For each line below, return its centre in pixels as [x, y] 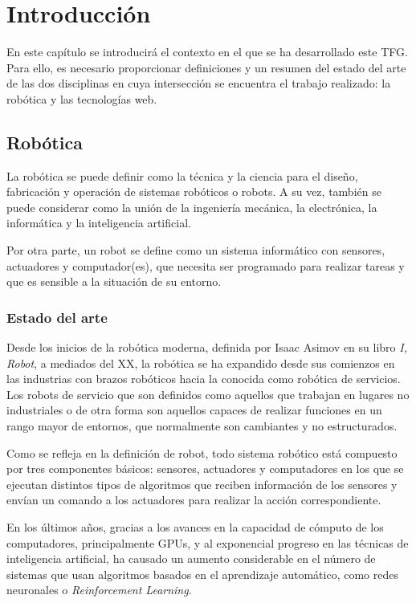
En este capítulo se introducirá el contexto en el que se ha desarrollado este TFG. [207, 52]
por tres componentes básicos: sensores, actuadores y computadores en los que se [205, 469]
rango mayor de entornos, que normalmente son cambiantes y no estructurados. [202, 426]
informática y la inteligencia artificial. [99, 223]
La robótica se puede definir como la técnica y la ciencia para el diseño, [182, 175]
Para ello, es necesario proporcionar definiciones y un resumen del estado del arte [206, 67]
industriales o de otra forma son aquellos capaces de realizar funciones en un [194, 410]
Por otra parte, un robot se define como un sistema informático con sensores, [196, 250]
